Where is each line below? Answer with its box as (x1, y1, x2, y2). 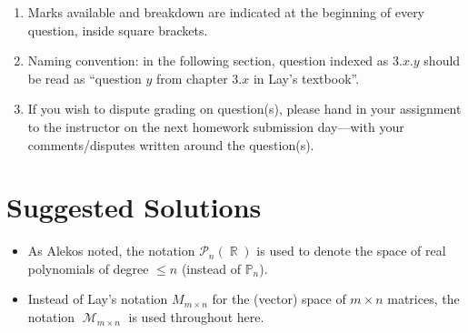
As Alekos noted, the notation (27, 241, 195, 260)
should (423, 51, 461, 70)
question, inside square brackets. (27, 20, 208, 39)
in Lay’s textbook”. (253, 68, 360, 87)
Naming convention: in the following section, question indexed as (27, 51, 389, 70)
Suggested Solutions (6, 188, 262, 226)
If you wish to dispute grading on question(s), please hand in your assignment (27, 99, 462, 118)
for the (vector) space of (212, 289, 346, 308)
